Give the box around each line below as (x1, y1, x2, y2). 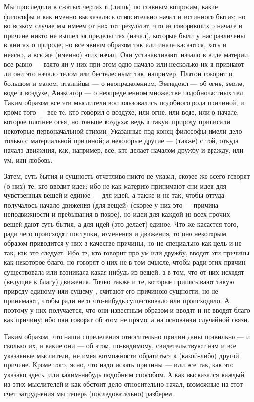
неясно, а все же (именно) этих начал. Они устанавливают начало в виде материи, (4, 49, 250, 59)
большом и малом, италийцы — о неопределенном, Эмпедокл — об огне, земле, (4, 78, 244, 88)
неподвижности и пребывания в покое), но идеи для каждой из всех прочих (4, 209, 230, 219)
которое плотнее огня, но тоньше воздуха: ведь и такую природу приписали (4, 116, 230, 127)
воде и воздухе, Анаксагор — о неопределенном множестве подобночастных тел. (4, 87, 245, 98)
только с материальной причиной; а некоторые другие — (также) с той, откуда (4, 135, 239, 146)
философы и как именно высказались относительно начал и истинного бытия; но (4, 11, 246, 21)
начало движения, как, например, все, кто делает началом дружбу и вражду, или (4, 145, 244, 155)
